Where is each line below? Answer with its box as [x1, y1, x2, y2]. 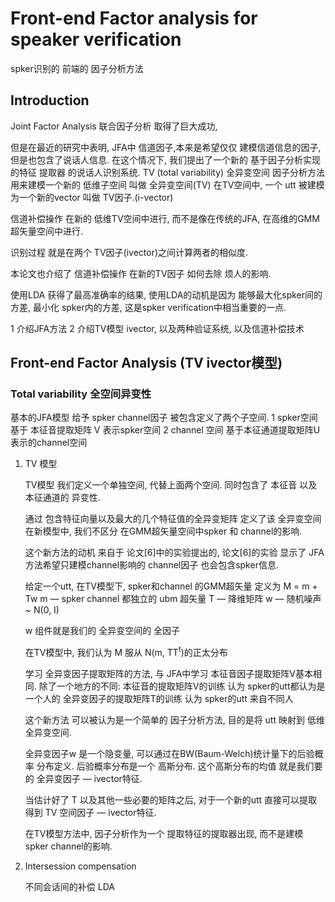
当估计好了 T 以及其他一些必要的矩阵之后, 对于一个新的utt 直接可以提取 [24, 794, 318, 806]
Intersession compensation [24, 860, 137, 872]
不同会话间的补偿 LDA [24, 881, 115, 893]
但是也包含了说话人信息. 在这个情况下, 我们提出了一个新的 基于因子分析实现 [10, 153, 321, 166]
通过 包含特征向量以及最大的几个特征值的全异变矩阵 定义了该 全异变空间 [24, 513, 322, 525]
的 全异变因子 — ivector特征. [24, 773, 143, 785]
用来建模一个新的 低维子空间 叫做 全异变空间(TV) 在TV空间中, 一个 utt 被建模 [10, 178, 325, 191]
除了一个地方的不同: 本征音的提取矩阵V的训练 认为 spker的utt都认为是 [38, 680, 326, 692]
